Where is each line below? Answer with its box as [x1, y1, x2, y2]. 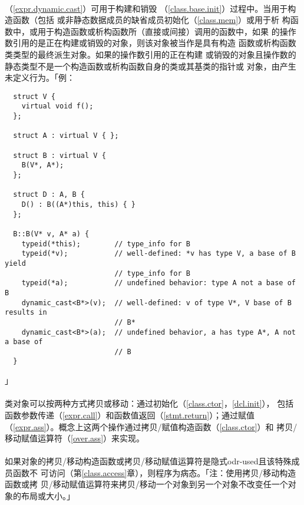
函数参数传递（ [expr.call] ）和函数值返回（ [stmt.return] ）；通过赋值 [5, 408, 255, 421]
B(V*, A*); [21, 161, 64, 170]
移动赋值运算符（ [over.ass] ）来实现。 [5, 432, 145, 444]
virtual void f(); [21, 102, 94, 111]
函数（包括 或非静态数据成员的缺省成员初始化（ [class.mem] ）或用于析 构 [12, 14, 290, 26]
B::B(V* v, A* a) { [13, 229, 90, 238]
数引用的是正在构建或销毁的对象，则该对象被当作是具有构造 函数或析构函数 [5, 37, 296, 49]
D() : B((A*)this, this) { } [21, 200, 136, 209]
